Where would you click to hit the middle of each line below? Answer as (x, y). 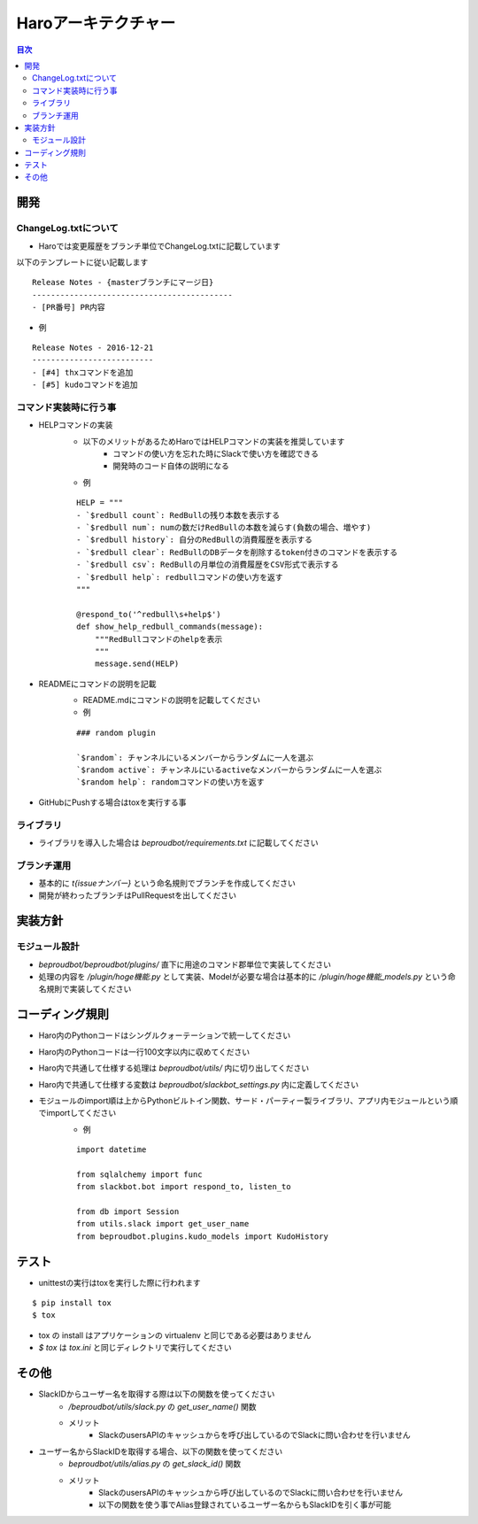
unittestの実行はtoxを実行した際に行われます (119, 1282)
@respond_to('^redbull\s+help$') (149, 614)
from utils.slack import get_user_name (163, 1224)
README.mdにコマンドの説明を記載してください (172, 700)
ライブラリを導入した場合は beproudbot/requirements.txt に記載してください (178, 842)
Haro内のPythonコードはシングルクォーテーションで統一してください (165, 1035)
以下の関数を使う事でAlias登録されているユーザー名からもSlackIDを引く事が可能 (245, 1505)
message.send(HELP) (137, 664)
